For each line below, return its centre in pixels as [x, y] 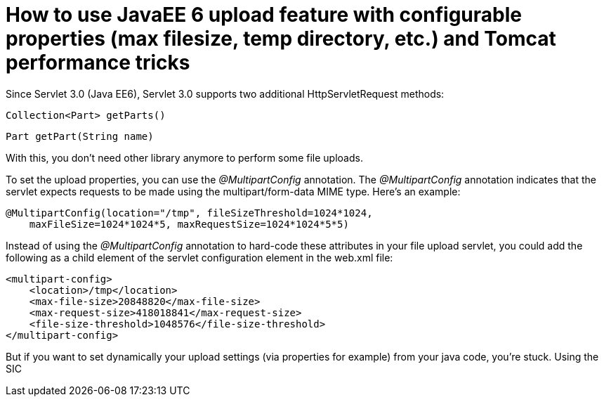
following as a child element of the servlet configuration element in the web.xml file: [199, 257]
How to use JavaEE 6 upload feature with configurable [264, 15]
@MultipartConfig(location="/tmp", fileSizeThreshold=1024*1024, [189, 213]
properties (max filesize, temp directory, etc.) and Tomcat [281, 39]
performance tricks [98, 63]
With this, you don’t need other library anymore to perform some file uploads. [184, 157]
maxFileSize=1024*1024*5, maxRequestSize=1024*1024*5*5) [189, 224]
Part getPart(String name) [80, 136]
